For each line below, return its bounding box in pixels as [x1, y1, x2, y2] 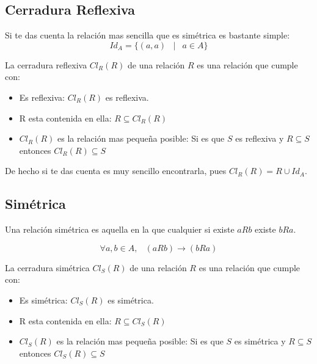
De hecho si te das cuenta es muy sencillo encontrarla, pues [5, 164, 227, 177]
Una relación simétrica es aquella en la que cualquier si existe [5, 223, 235, 236]
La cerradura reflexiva [5, 58, 87, 71]
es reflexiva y [235, 132, 284, 145]
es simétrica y [234, 335, 286, 348]
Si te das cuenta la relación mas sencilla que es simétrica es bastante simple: [5, 29, 290, 42]
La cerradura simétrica [5, 261, 90, 274]
